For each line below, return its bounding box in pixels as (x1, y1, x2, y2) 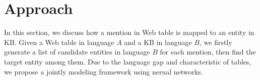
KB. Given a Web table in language (4, 36, 114, 47)
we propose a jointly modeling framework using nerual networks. (4, 66, 203, 76)
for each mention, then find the (160, 46, 256, 57)
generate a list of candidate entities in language (4, 46, 150, 57)
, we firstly (199, 36, 232, 47)
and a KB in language (124, 36, 192, 47)
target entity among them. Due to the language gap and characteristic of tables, (4, 56, 251, 66)
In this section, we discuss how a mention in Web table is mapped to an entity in (4, 27, 254, 37)
